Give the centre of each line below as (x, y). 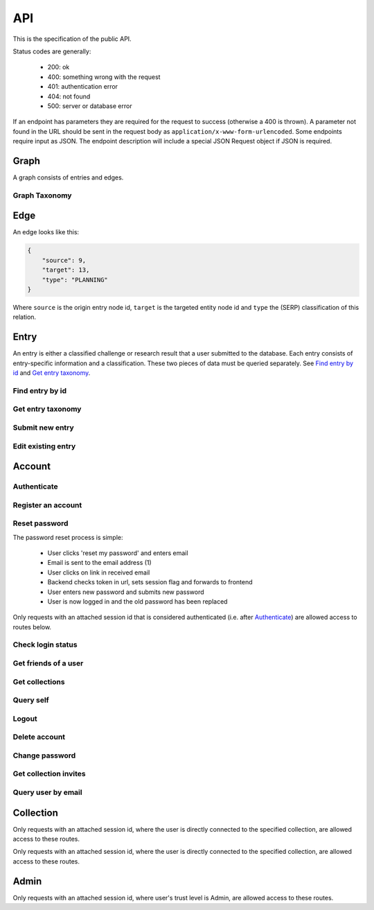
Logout (25, 719)
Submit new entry (43, 428)
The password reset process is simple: (68, 537)
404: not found (69, 96)
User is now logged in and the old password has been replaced (137, 601)
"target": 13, (66, 270)
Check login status (45, 645)
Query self (31, 700)
